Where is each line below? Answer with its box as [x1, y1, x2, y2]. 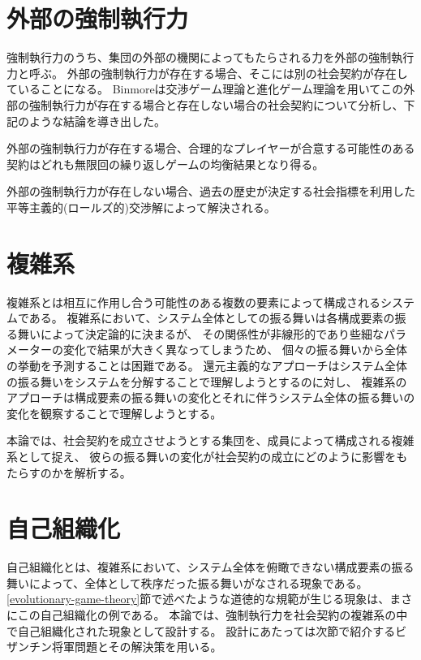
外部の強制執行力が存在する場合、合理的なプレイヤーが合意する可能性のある [6, 140, 415, 157]
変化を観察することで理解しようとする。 [6, 404, 222, 421]
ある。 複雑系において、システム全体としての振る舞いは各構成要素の [28, 309, 395, 326]
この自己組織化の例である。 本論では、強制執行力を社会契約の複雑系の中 [17, 606, 408, 623]
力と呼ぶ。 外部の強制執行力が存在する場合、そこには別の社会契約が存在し [6, 64, 408, 81]
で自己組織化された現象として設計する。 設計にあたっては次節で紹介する [6, 622, 396, 639]
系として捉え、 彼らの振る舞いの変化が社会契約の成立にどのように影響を [6, 447, 397, 464]
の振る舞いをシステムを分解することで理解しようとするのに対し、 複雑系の [6, 373, 407, 390]
